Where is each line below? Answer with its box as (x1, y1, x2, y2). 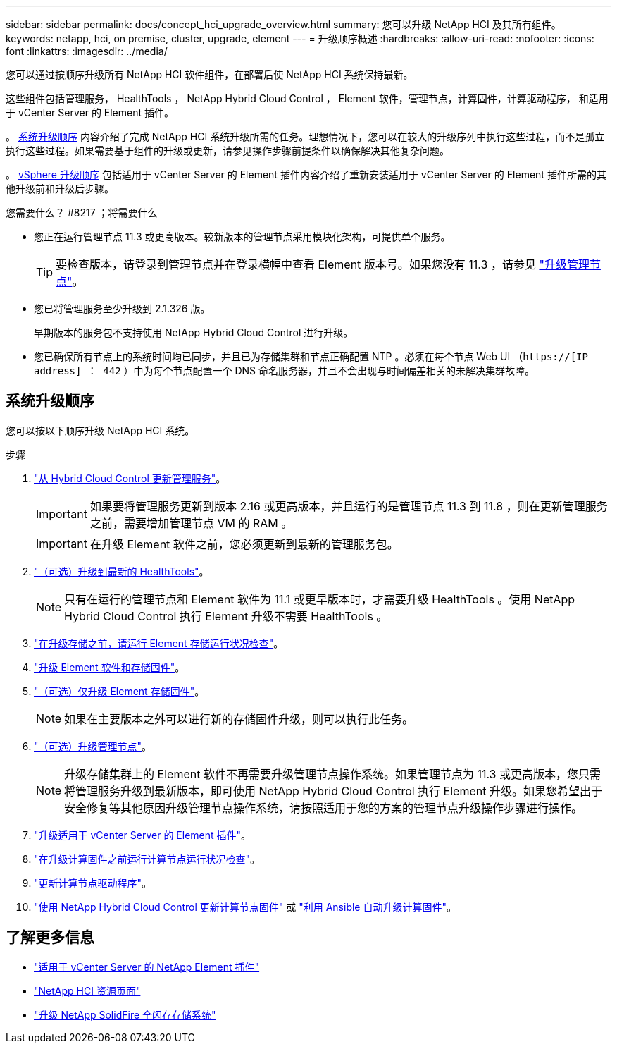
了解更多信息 (6, 928, 94, 947)
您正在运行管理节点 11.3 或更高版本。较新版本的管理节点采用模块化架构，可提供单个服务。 (34, 231, 451, 243)
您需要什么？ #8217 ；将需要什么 (6, 207, 158, 219)
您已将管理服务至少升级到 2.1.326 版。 (34, 302, 211, 314)
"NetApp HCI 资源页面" (34, 984, 141, 997)
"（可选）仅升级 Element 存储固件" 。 (34, 685, 205, 697)
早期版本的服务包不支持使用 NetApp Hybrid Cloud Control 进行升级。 (34, 326, 354, 338)
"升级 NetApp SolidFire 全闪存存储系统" (34, 1008, 216, 1021)
